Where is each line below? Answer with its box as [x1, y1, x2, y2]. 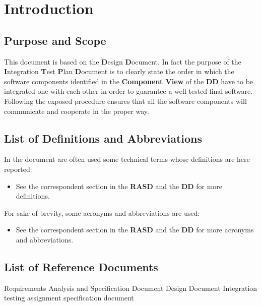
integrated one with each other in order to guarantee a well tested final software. [4, 86, 253, 96]
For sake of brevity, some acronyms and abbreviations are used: [4, 207, 200, 218]
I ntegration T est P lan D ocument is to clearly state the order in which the [4, 66, 234, 77]
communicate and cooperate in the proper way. [4, 105, 149, 116]
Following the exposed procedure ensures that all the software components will [4, 95, 247, 106]
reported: [4, 163, 32, 174]
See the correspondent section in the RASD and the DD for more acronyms [16, 224, 254, 235]
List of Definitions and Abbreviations [4, 130, 202, 146]
